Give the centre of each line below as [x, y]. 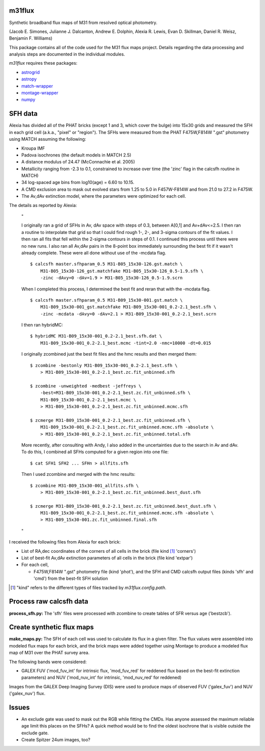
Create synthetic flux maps [52, 627]
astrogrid [31, 72]
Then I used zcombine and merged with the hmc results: [79, 474]
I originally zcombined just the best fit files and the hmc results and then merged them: [109, 354]
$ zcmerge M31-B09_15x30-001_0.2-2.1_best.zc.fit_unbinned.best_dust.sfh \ [123, 506]
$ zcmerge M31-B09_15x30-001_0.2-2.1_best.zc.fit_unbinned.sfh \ [110, 420]
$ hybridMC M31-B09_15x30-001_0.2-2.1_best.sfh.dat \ [96, 336]
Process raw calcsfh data [49, 602]
